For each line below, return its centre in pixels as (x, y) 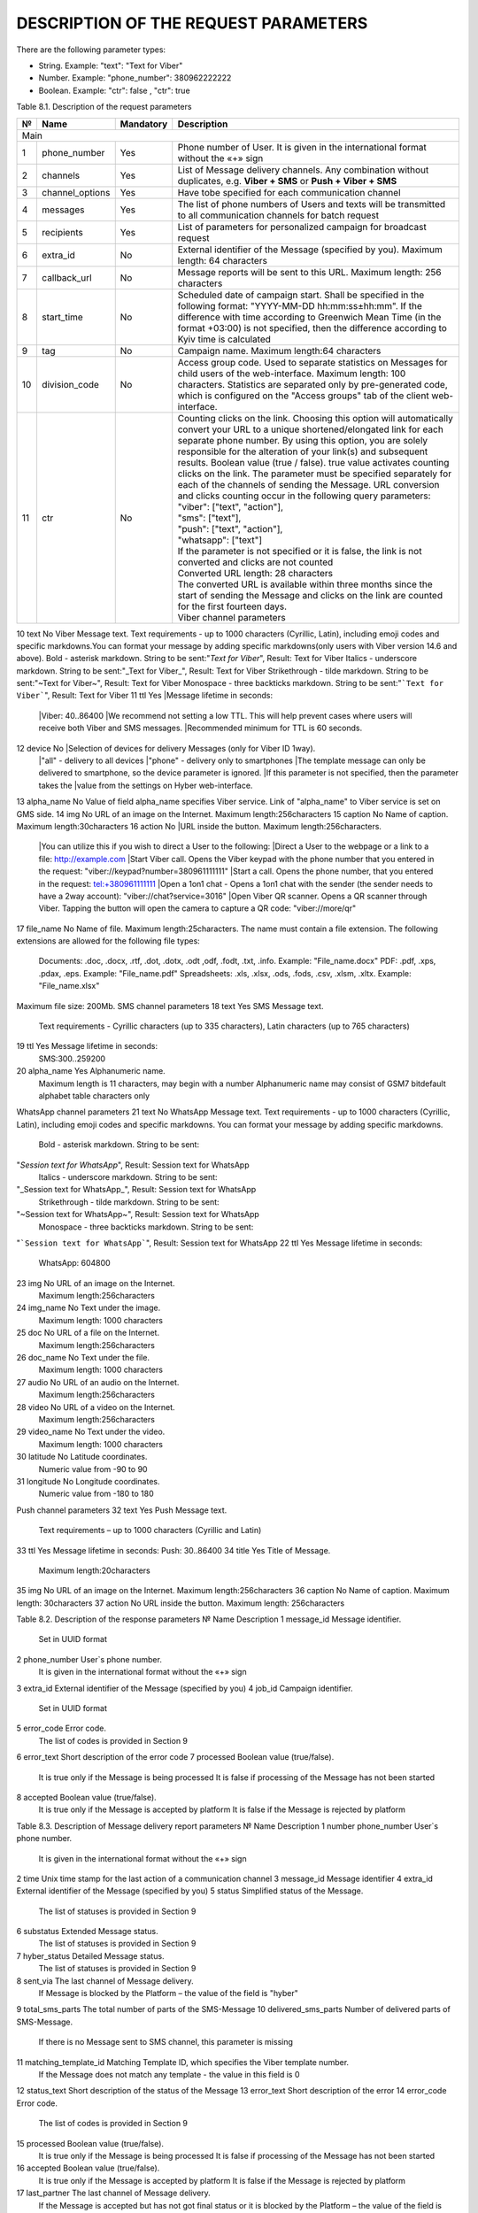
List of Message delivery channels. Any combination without (303, 170)
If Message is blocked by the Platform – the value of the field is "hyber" (168, 1993)
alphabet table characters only (94, 1096)
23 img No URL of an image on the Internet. (96, 1283)
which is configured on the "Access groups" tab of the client (303, 396)
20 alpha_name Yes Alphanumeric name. (91, 1071)
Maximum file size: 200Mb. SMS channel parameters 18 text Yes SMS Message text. (170, 1006)
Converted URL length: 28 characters (255, 573)
